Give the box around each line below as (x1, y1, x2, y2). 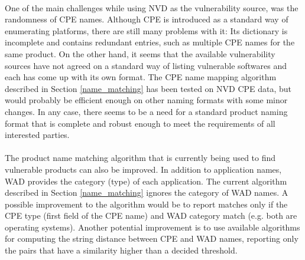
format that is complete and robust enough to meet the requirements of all (5, 117, 275, 129)
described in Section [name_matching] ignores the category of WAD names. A (5, 186, 288, 199)
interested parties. (5, 129, 70, 141)
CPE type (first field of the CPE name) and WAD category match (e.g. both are (5, 209, 297, 222)
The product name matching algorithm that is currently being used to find (5, 152, 276, 164)
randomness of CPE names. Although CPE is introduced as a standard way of (5, 13, 288, 25)
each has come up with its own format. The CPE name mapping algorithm (5, 71, 277, 83)
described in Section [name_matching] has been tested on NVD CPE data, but (5, 82, 292, 94)
